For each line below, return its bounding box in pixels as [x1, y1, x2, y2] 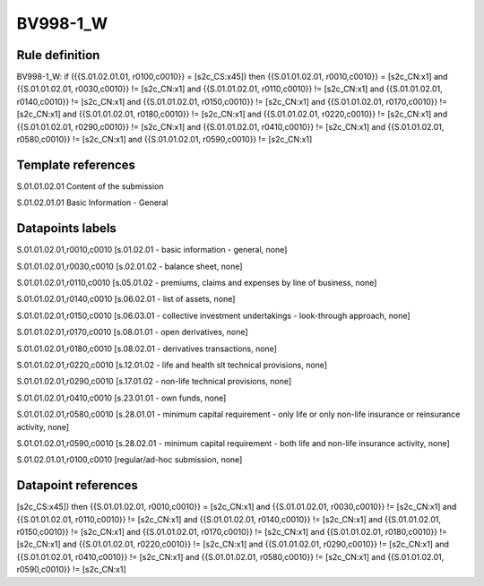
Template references [16, 157, 136, 172]
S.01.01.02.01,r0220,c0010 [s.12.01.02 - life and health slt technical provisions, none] [16, 359, 327, 370]
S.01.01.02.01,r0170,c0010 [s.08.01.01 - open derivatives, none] [16, 327, 248, 338]
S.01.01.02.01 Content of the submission [16, 180, 165, 192]
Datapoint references [16, 478, 139, 493]
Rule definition [16, 47, 100, 63]
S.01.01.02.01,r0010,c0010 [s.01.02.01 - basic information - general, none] [16, 245, 288, 255]
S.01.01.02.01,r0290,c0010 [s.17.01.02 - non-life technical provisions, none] [16, 376, 292, 387]
